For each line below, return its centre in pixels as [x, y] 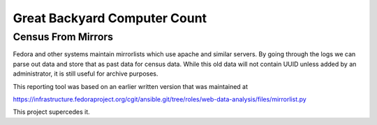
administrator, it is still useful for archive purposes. [86, 74]
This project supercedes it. [51, 112]
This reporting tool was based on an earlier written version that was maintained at [130, 86]
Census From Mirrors [63, 37]
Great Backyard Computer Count [110, 18]
